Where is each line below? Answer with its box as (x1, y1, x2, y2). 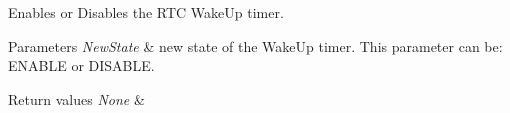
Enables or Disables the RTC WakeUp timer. (8, 2, 284, 22)
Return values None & (8, 88, 145, 109)
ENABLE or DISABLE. (8, 55, 155, 76)
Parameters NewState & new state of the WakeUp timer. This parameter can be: (8, 35, 503, 56)
